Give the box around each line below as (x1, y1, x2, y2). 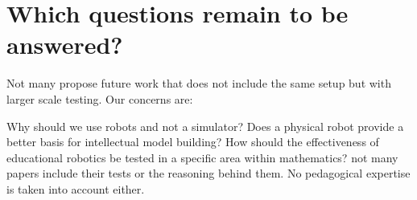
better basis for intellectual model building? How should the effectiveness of (6, 133, 379, 150)
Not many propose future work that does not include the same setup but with (6, 75, 391, 92)
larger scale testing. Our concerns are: (6, 90, 193, 107)
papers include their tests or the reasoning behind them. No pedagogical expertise (6, 165, 411, 182)
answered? (6, 28, 123, 61)
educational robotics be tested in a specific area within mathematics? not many (6, 149, 398, 165)
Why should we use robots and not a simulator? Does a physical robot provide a (6, 117, 404, 134)
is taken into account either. (6, 180, 145, 197)
